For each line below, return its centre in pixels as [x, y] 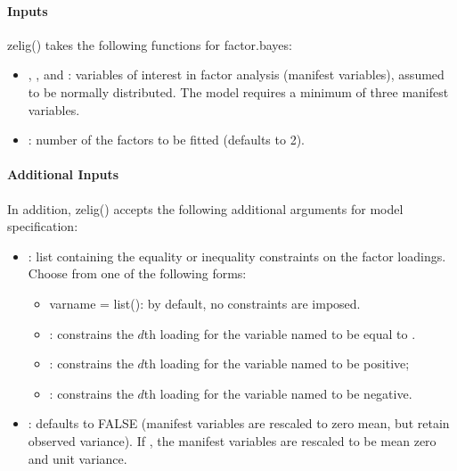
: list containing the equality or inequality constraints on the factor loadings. [237, 256]
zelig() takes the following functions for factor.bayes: [150, 44]
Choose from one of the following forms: [137, 273]
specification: [43, 226]
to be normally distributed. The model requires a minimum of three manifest [238, 91]
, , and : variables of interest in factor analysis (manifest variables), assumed [236, 74]
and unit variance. [78, 458]
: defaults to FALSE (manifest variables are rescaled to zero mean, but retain [239, 423]
